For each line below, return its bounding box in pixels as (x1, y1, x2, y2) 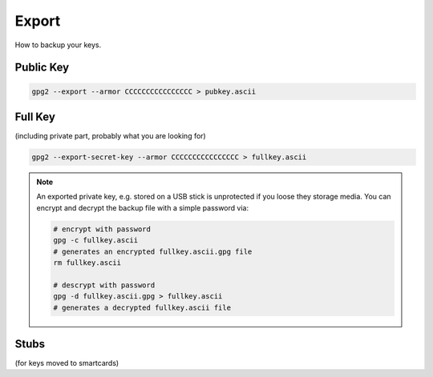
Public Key (14, 61, 70, 74)
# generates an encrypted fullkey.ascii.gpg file (53, 247, 253, 256)
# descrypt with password (53, 280, 156, 290)
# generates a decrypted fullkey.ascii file (53, 303, 232, 312)
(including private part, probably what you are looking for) (14, 131, 206, 141)
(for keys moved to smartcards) (14, 359, 119, 368)
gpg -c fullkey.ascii (53, 236, 139, 245)
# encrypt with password (53, 224, 152, 234)
